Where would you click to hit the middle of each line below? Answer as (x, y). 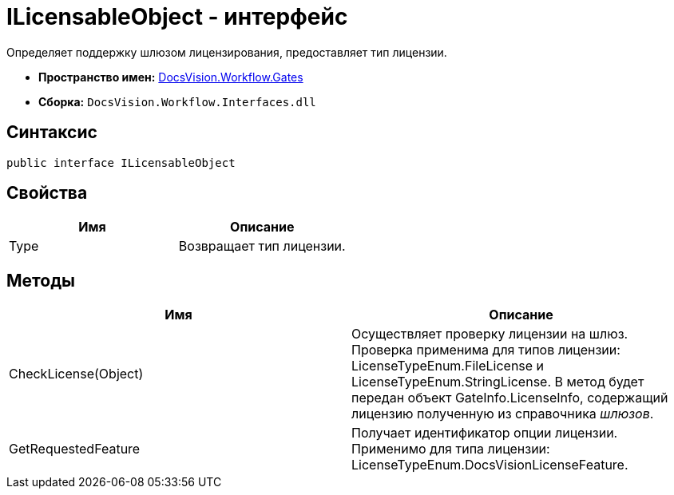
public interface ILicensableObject (121, 162)
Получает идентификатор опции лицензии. (485, 433)
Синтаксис (52, 133)
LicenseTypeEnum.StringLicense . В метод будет (498, 382)
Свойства (47, 193)
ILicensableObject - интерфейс (177, 17)
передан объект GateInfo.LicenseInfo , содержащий (510, 398)
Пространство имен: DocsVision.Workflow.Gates (171, 77)
